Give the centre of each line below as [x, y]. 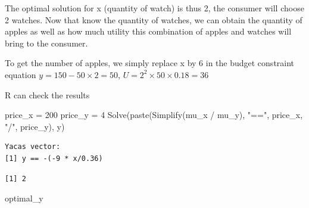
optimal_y [24, 198]
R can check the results [47, 94]
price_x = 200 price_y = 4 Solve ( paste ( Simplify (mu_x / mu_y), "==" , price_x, [154, 115]
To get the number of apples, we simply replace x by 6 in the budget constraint [150, 63]
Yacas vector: [33, 147]
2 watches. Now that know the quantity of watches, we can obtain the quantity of [154, 19]
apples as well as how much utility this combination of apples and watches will [148, 31]
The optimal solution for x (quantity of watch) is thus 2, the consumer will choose [154, 8]
